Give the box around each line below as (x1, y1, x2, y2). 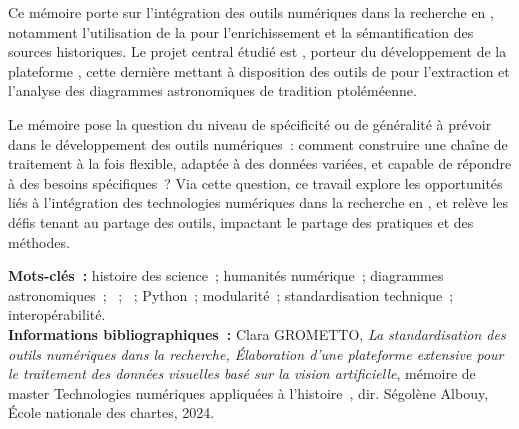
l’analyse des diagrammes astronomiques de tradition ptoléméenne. (8, 80, 417, 101)
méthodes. (8, 231, 70, 252)
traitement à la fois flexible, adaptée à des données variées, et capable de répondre (8, 153, 512, 174)
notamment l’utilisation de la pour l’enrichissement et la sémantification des (8, 21, 474, 42)
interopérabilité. (8, 304, 106, 325)
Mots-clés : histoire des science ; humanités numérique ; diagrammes (8, 265, 444, 286)
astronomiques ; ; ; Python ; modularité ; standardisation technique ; (8, 284, 454, 305)
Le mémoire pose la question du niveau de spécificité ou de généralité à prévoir (8, 113, 492, 134)
